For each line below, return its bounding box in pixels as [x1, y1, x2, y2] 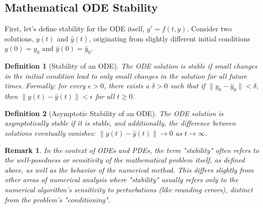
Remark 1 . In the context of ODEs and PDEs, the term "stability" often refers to [5, 144, 259, 155]
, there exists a [103, 80, 149, 91]
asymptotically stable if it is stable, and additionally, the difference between [5, 118, 236, 128]
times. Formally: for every [5, 80, 86, 91]
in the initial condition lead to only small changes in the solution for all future [5, 70, 247, 81]
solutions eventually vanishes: [5, 127, 96, 138]
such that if [170, 80, 205, 91]
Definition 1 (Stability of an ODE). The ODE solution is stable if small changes [5, 61, 257, 71]
